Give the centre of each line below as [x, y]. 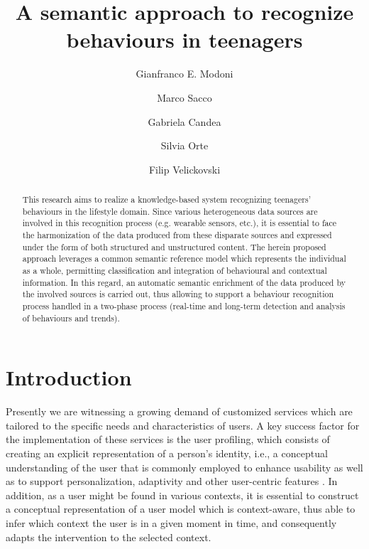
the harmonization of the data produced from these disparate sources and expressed [177, 235]
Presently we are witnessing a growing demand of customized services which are [179, 411]
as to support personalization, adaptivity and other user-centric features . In [172, 481]
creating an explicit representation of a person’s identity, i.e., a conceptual [167, 453]
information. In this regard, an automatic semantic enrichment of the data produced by [184, 282]
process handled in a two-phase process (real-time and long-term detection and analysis [184, 305]
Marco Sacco [184, 97]
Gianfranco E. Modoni [184, 74]
